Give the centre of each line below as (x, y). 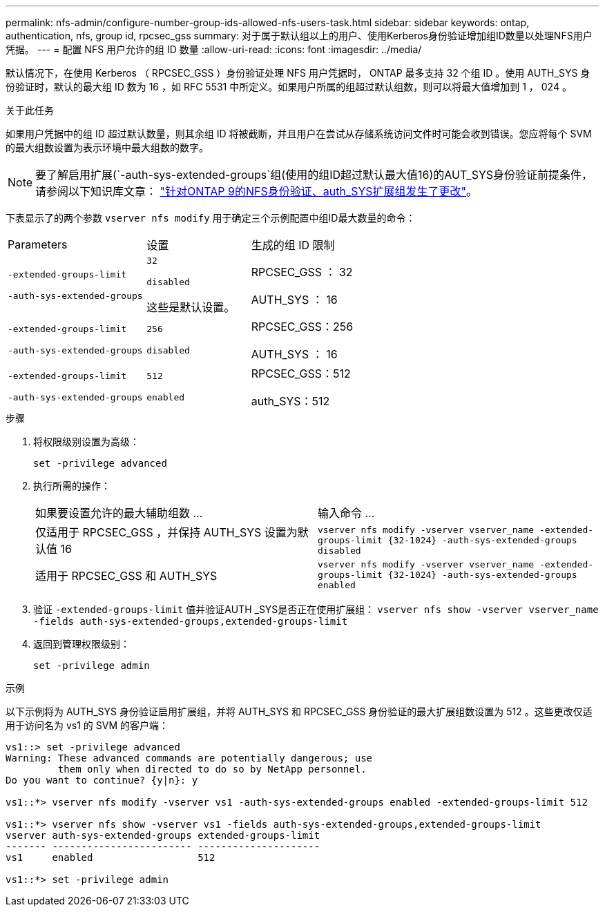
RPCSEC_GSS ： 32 (302, 272)
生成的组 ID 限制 (293, 245)
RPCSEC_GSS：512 (301, 373)
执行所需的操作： (72, 486)
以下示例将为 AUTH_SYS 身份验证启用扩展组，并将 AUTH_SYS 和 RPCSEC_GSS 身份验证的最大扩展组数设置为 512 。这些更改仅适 (299, 711)
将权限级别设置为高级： (86, 442)
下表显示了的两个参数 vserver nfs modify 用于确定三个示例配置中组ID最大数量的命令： (211, 218)
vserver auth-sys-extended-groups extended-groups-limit (163, 835)
